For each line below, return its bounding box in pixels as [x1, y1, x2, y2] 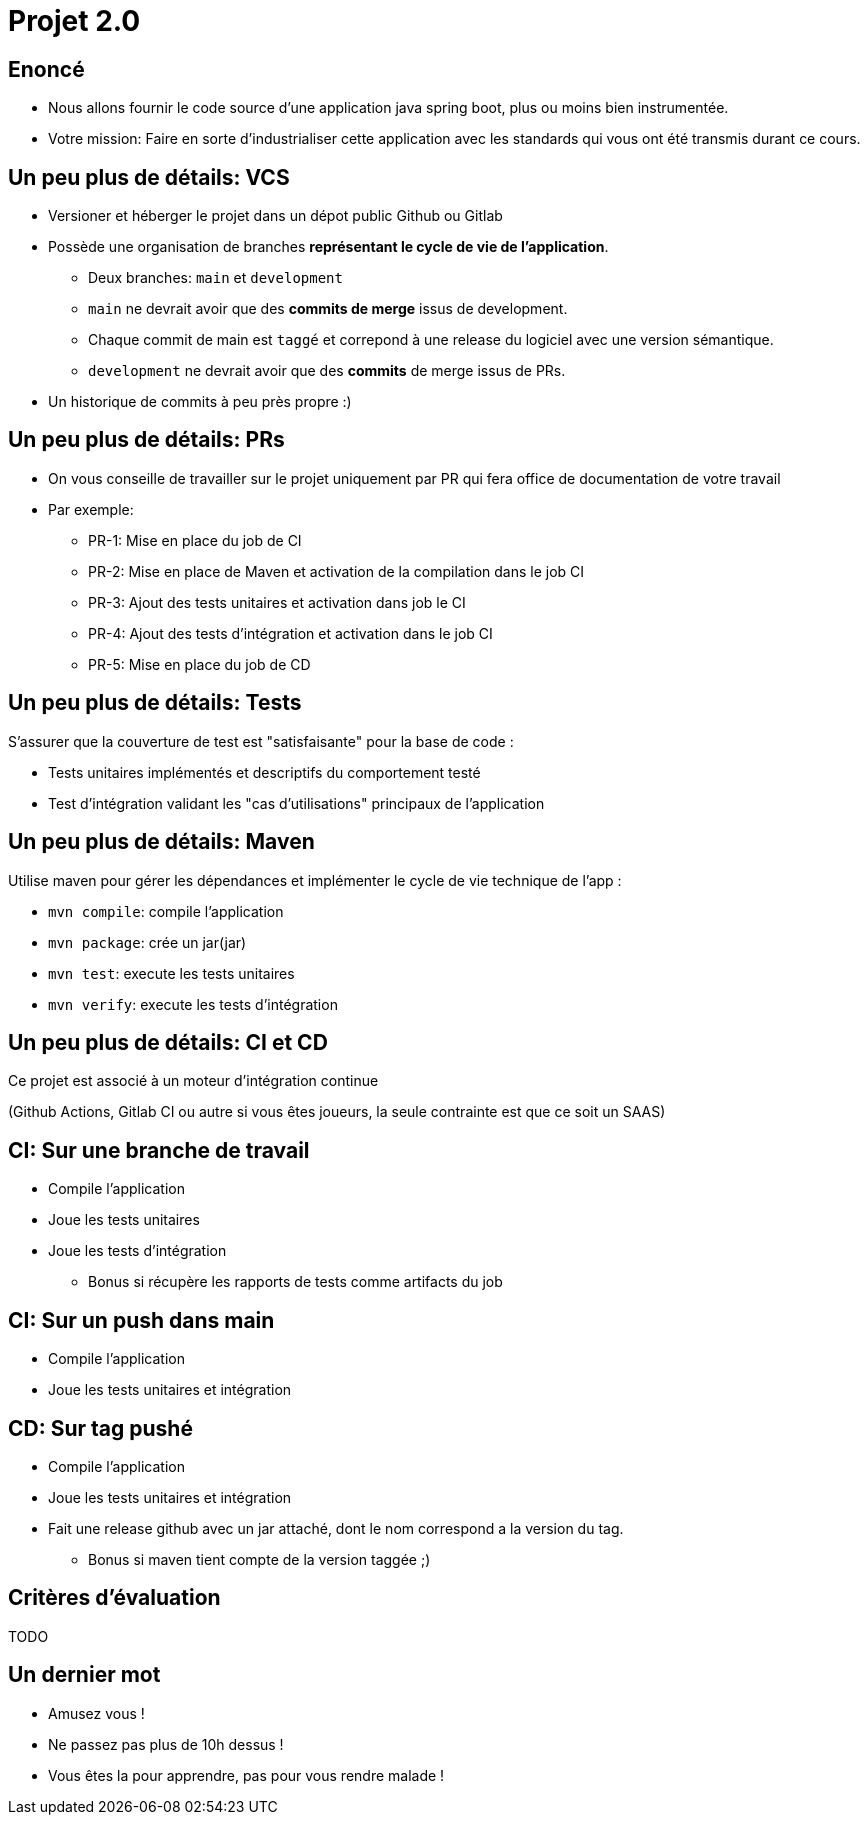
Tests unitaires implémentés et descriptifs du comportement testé [48, 763, 481, 781]
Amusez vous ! [48, 1704, 145, 1722]
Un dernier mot [8, 1662, 161, 1688]
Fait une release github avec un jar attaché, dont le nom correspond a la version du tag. [48, 1519, 624, 1537]
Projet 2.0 [8, 4, 141, 38]
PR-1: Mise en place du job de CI [88, 531, 302, 549]
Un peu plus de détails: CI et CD [8, 1029, 328, 1055]
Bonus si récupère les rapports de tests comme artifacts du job [88, 1273, 503, 1291]
